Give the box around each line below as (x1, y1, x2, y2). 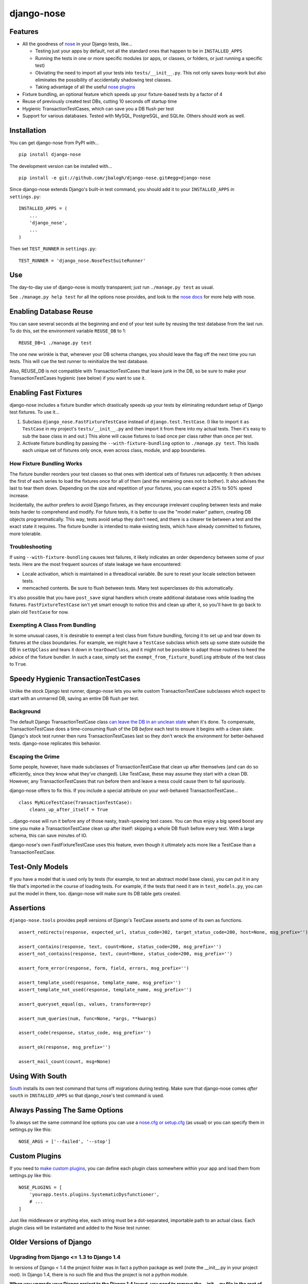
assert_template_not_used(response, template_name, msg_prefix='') (18, 987, 192, 992)
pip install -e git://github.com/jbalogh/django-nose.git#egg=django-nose (18, 175, 211, 181)
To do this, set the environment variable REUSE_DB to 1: (9, 328, 126, 334)
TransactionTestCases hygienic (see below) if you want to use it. (9, 375, 146, 381)
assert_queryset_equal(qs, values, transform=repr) (18, 1001, 151, 1007)
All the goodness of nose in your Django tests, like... (22, 41, 132, 47)
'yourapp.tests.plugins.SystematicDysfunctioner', (29, 1192, 160, 1197)
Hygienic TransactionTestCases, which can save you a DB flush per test (22, 105, 174, 111)
